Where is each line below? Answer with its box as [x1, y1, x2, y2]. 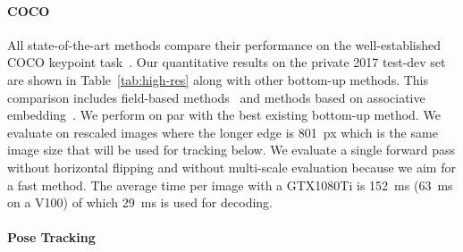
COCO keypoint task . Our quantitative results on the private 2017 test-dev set [7, 53, 446, 71]
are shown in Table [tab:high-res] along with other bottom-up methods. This [7, 70, 429, 88]
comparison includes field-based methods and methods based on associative [7, 88, 425, 106]
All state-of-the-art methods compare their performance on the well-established [7, 35, 442, 54]
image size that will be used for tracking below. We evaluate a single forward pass [7, 140, 456, 159]
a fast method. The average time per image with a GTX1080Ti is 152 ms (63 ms [7, 175, 453, 194]
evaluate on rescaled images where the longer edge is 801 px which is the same [7, 122, 438, 141]
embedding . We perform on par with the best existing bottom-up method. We [7, 105, 441, 124]
